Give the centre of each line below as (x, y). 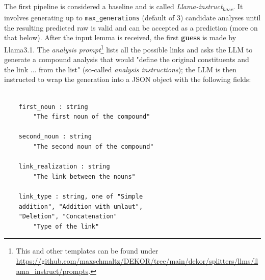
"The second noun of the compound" (94, 146)
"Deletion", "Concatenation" (68, 217)
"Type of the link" (66, 226)
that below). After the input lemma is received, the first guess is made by (120, 37)
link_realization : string (64, 167)
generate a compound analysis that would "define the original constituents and (127, 59)
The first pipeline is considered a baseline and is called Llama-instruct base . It (124, 7)
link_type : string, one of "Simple (81, 196)
